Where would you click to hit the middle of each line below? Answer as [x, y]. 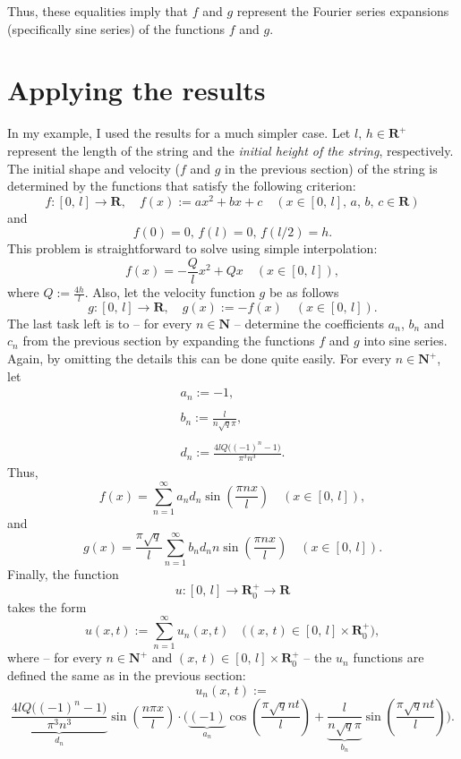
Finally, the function [63, 573]
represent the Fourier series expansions [343, 11]
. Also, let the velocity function [170, 292]
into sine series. [406, 341]
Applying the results [137, 90]
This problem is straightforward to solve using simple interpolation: [192, 248]
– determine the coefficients [309, 323]
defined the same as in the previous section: [127, 675]
